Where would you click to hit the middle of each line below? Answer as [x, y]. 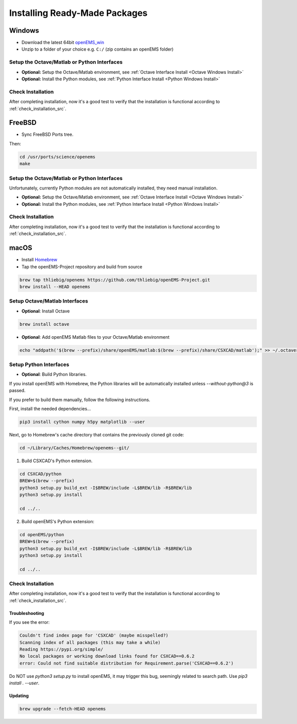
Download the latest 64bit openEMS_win [63, 43]
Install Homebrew [39, 260]
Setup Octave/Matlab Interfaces [49, 301]
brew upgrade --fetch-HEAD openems [63, 709]
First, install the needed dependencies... [50, 409]
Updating [19, 696]
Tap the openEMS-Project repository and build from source [82, 267]
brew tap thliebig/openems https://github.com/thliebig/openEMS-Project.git [115, 280]
